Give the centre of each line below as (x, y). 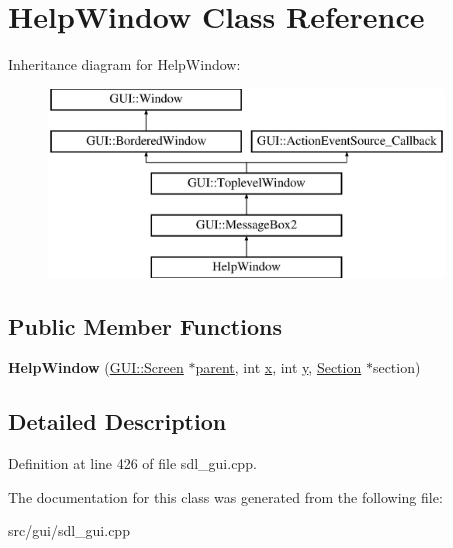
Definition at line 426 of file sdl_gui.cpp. (132, 463)
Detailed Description (117, 421)
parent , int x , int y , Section (278, 367)
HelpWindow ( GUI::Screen (96, 367)
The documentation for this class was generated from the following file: (225, 496)
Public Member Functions (145, 325)
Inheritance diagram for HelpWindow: (124, 64)
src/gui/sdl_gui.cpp (69, 530)
